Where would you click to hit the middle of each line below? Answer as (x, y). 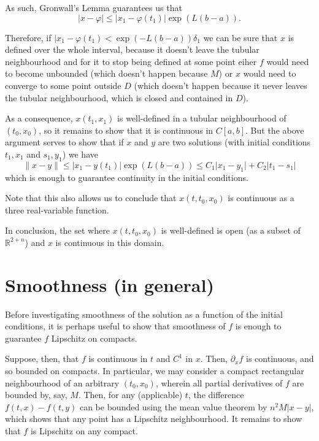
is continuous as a (261, 198)
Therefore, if (28, 37)
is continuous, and (280, 359)
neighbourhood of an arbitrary (62, 382)
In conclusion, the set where (57, 230)
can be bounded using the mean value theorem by (173, 406)
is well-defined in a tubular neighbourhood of (202, 118)
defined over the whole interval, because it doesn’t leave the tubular (132, 49)
